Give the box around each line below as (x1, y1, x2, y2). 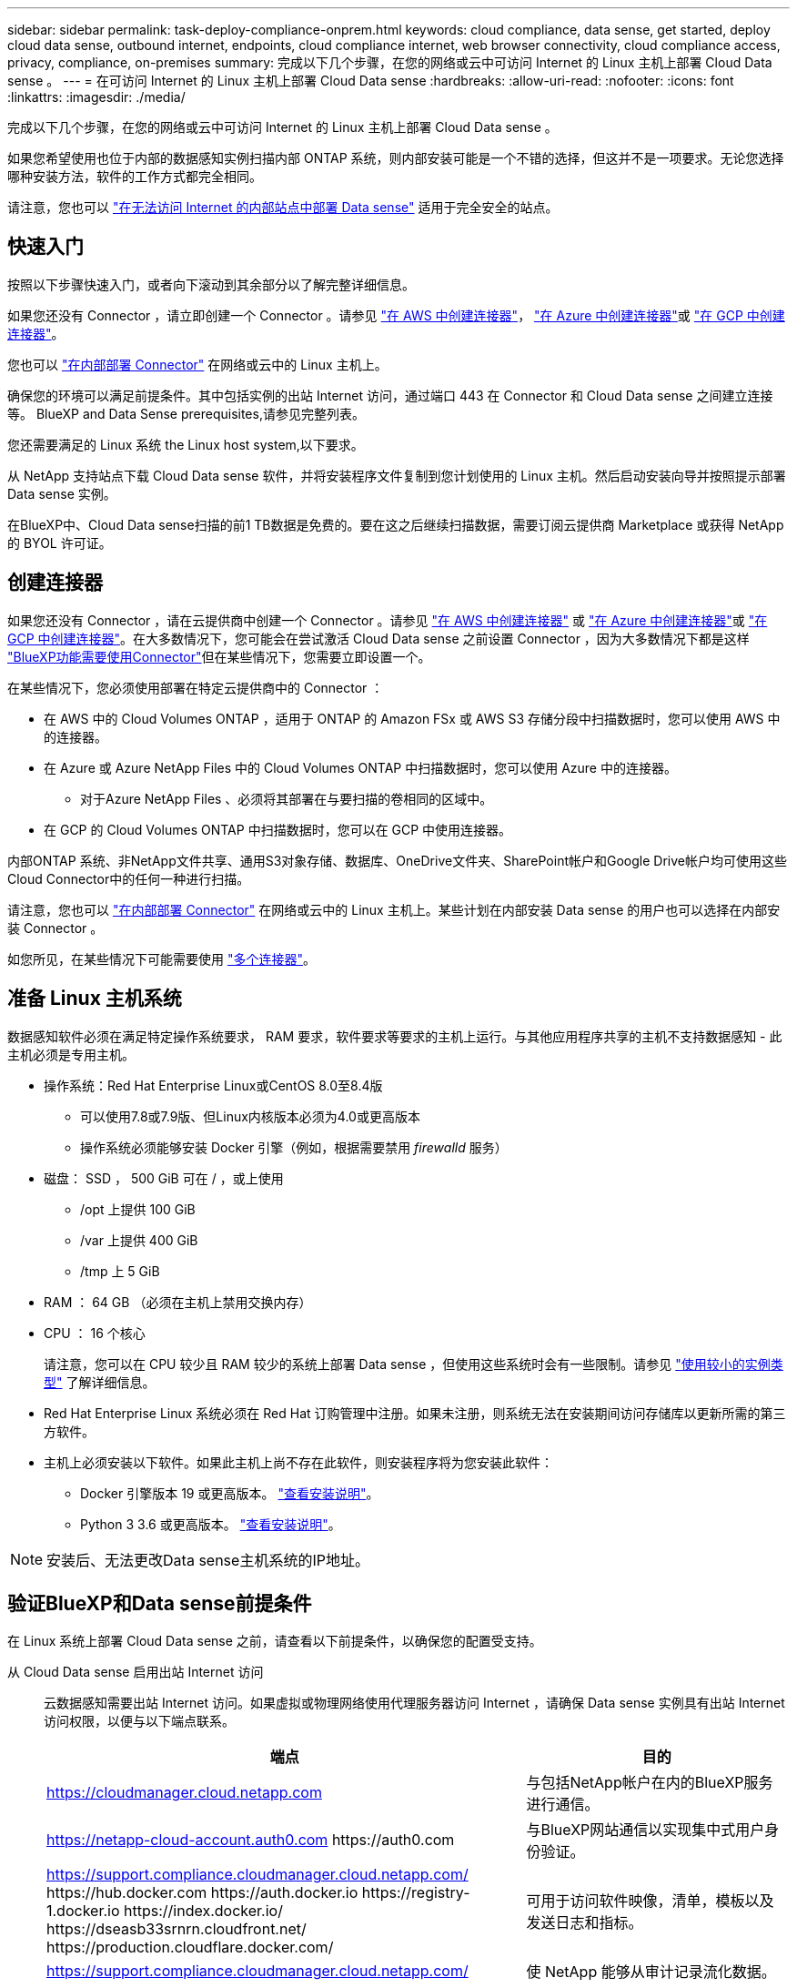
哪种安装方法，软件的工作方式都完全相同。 (7, 168, 262, 184)
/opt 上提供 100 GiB (80, 1201, 196, 1217)
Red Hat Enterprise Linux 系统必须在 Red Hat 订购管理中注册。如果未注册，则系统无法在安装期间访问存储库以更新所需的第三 (44, 1405, 786, 1421)
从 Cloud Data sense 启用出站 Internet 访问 (7, 1664, 264, 1680)
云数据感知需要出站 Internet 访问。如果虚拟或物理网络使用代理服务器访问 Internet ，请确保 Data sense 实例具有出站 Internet (44, 1695, 785, 1711)
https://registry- (361, 1883, 470, 1902)
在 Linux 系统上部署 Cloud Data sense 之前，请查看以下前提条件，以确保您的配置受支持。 (7, 1633, 542, 1649)
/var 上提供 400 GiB (80, 1232, 198, 1248)
